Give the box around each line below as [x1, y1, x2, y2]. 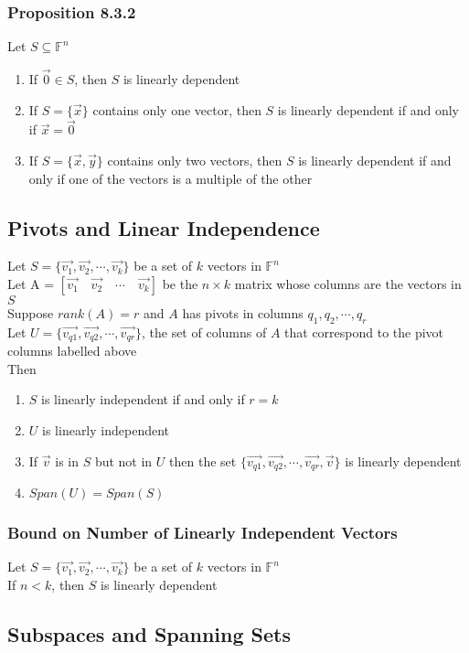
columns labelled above [7, 341, 137, 360]
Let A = [7, 274, 55, 294]
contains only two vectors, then [107, 151, 282, 170]
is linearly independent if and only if [41, 390, 245, 409]
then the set [169, 451, 237, 470]
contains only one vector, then [92, 100, 261, 119]
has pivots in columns [182, 304, 304, 323]
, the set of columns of [141, 322, 267, 341]
